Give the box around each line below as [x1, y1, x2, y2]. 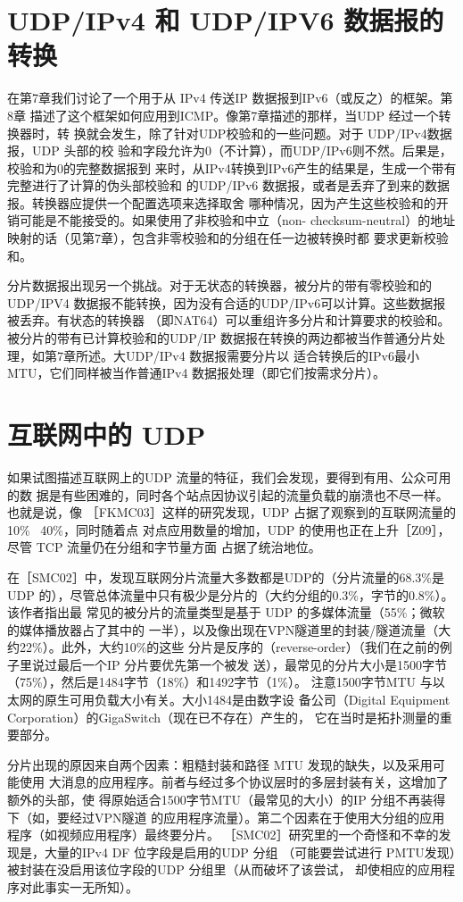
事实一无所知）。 [44, 878, 138, 896]
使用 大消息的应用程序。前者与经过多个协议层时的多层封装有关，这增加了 [19, 773, 449, 791]
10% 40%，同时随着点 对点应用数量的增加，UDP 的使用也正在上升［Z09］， [7, 520, 451, 539]
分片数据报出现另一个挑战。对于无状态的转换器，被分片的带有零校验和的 [7, 276, 432, 295]
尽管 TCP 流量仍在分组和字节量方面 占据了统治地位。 [7, 538, 321, 556]
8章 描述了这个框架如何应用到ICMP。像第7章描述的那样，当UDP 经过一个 [7, 105, 439, 124]
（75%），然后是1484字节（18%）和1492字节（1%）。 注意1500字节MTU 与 [7, 672, 433, 691]
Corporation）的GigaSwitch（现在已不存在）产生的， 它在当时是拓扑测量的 [7, 707, 440, 726]
